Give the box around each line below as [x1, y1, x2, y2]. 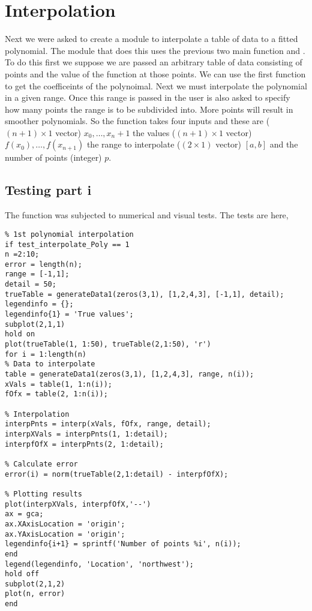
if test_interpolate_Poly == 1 [5, 240, 130, 249]
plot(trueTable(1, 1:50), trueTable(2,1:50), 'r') [5, 340, 211, 349]
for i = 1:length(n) [5, 350, 87, 359]
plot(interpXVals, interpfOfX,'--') [5, 499, 151, 508]
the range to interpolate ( [86, 138, 181, 151]
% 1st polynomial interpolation [5, 230, 134, 239]
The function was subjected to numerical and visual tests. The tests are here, [5, 209, 289, 221]
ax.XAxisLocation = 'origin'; [5, 519, 125, 528]
